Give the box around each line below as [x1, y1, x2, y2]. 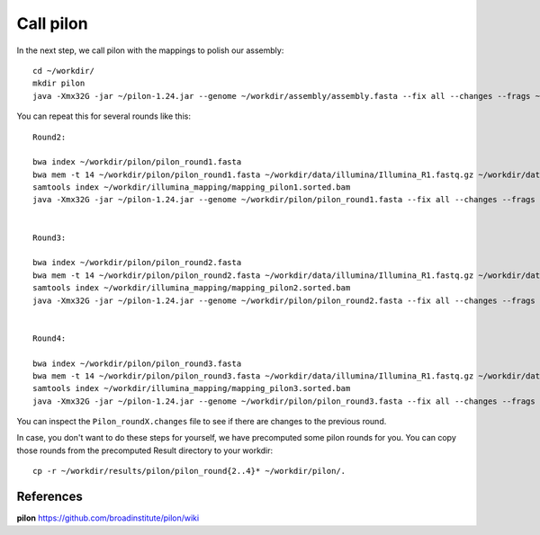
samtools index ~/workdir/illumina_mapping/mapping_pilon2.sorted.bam [32, 283, 351, 293]
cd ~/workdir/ [32, 66, 94, 76]
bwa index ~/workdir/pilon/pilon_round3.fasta [32, 358, 242, 369]
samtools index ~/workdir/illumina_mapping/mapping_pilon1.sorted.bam [32, 183, 351, 192]
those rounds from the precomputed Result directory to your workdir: [16, 445, 274, 456]
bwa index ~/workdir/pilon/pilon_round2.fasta [32, 257, 242, 268]
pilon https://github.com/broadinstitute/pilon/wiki [16, 513, 200, 523]
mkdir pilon [32, 78, 85, 89]
